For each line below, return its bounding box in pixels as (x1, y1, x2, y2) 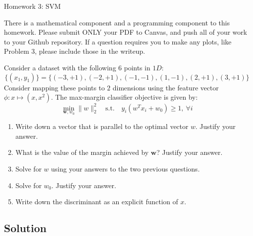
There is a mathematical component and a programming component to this (4, 17, 230, 27)
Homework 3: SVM (4, 1, 61, 11)
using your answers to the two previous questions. (51, 164, 200, 174)
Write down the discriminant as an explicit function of (15, 196, 178, 207)
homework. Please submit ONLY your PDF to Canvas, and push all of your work (4, 27, 247, 37)
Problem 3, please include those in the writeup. (4, 46, 145, 56)
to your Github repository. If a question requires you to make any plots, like (4, 36, 232, 46)
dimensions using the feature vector (112, 82, 219, 92)
